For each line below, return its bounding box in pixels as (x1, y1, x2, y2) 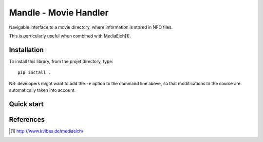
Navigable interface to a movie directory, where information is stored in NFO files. (9, 24, 173, 30)
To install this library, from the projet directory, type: (9, 58, 113, 64)
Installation (9, 46, 44, 54)
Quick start (9, 100, 44, 108)
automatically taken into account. (9, 87, 75, 93)
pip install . (18, 70, 51, 75)
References (9, 115, 45, 124)
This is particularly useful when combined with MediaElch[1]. (9, 33, 131, 39)
